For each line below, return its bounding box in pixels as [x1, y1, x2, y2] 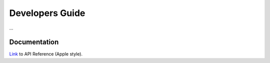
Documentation [9, 38, 59, 46]
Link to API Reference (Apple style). [9, 51, 82, 57]
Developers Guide [9, 7, 85, 18]
